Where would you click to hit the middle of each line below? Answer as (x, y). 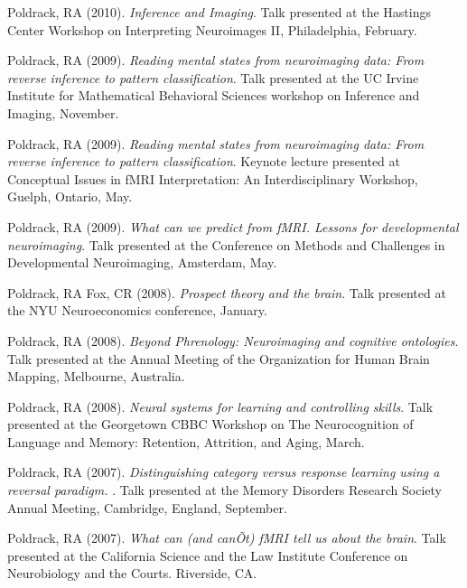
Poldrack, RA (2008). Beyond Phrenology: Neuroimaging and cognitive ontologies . (233, 340)
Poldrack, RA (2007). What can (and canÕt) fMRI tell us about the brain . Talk (227, 538)
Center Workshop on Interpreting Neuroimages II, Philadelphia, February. (212, 29)
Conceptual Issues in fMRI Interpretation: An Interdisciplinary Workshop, (213, 178)
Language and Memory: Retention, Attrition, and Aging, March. (186, 441)
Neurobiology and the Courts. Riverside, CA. (132, 573)
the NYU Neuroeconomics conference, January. (137, 310)
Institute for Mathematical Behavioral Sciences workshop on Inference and (214, 95)
